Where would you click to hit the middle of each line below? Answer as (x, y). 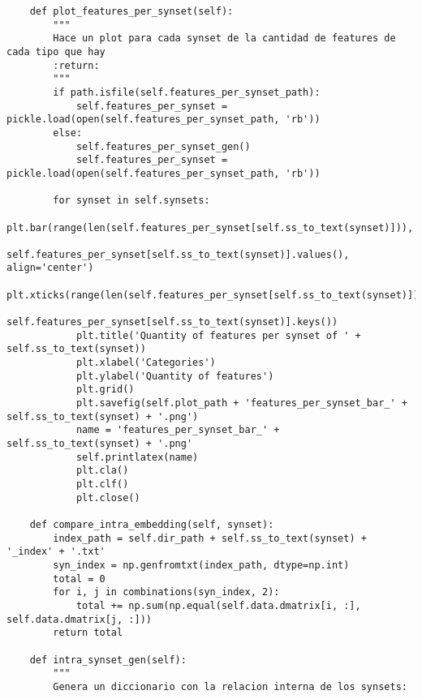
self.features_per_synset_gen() (163, 146)
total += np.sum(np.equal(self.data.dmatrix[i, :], (218, 605)
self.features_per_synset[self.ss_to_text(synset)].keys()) (172, 322)
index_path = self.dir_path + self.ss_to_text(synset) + (210, 538)
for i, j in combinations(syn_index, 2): (166, 592)
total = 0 (79, 579)
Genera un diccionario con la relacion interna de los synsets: (230, 686)
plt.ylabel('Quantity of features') (175, 376)
